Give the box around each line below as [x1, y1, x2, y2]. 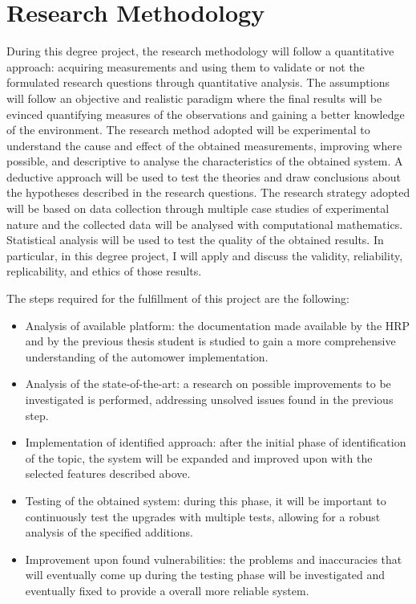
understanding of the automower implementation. [25, 348, 269, 365]
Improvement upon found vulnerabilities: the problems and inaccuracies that [25, 550, 402, 567]
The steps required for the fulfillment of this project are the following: [6, 290, 349, 307]
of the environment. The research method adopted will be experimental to [6, 121, 370, 138]
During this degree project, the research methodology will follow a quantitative [6, 43, 394, 59]
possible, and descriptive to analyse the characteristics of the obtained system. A [6, 153, 403, 169]
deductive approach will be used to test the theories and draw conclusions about [6, 168, 402, 185]
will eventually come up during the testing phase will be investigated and [25, 566, 386, 583]
